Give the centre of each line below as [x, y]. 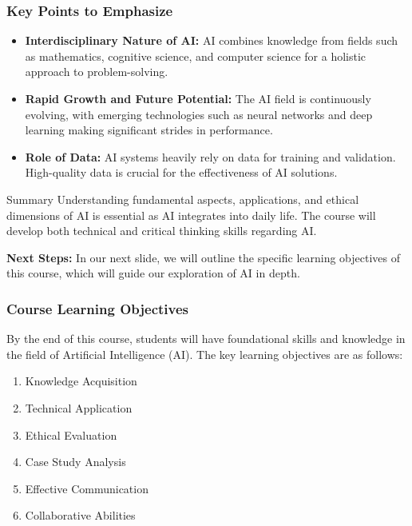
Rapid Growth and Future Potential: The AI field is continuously [198, 98]
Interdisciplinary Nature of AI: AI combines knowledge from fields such [212, 40]
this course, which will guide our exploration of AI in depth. [153, 273]
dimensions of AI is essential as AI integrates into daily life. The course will [191, 215]
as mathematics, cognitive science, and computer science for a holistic [196, 56]
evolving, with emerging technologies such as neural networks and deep [199, 114]
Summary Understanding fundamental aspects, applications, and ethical [183, 199]
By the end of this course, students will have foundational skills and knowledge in [206, 339]
